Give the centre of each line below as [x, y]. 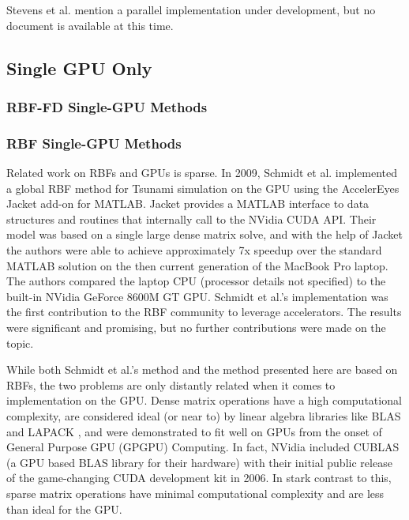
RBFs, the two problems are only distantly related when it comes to [171, 384]
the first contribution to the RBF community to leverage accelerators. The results [204, 312]
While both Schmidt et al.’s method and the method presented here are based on [202, 369]
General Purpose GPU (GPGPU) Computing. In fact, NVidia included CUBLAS [203, 447]
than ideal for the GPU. [64, 509]
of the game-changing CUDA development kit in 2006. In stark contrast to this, [199, 478]
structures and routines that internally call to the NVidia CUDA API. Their [191, 219]
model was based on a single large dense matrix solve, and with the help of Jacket [204, 234]
